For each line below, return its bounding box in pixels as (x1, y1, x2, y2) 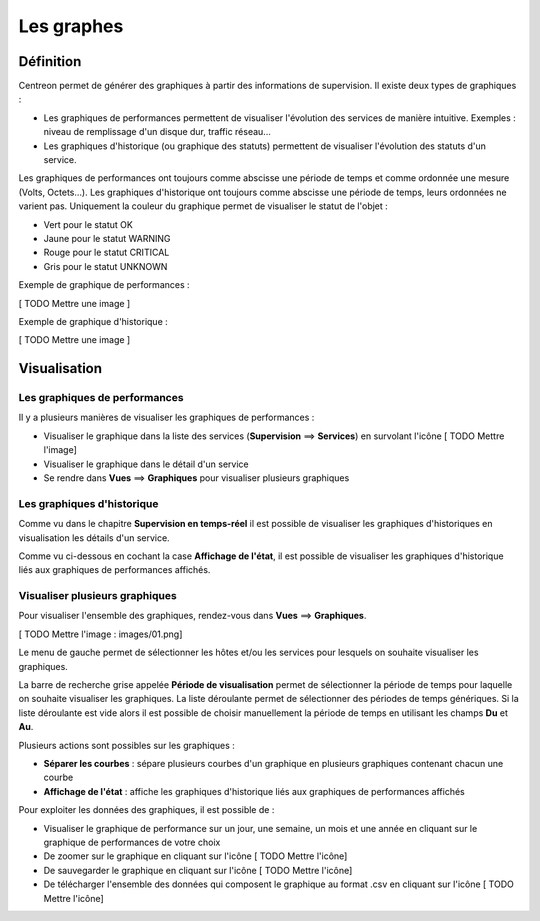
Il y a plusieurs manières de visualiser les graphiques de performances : (18, 411, 315, 424)
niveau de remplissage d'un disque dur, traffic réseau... (43, 126, 272, 138)
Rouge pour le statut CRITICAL (43, 246, 170, 259)
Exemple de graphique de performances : (18, 279, 190, 291)
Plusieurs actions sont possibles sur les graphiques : (18, 739, 235, 751)
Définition (18, 53, 82, 70)
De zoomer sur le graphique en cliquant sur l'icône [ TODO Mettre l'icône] (43, 850, 348, 862)
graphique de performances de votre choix (43, 836, 221, 848)
